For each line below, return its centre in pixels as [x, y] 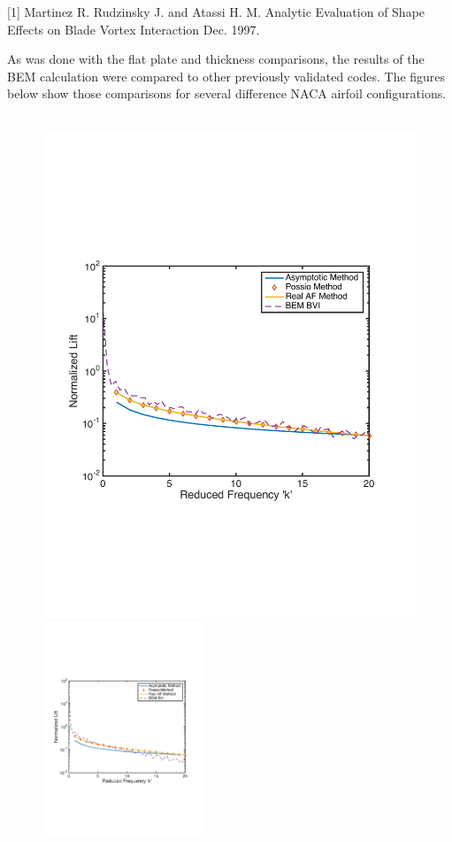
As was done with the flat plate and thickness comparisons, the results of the [216, 59]
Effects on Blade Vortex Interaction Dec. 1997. [134, 29]
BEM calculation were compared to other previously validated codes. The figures [226, 76]
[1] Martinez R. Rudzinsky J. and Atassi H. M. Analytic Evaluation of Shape [216, 12]
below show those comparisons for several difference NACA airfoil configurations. [227, 93]
